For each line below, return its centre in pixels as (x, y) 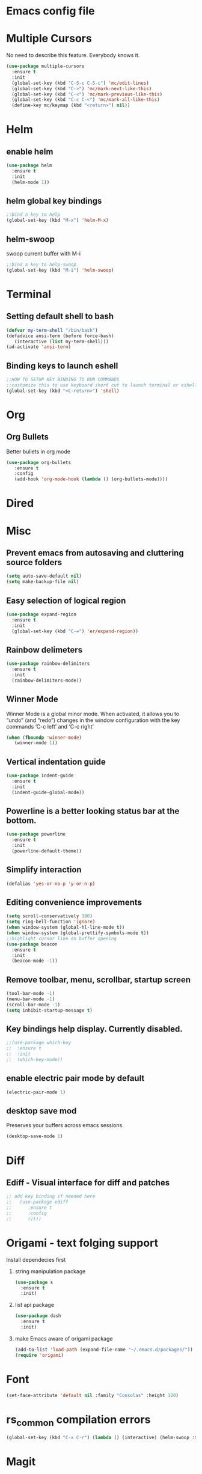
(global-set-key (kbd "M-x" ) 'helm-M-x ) (58, 221)
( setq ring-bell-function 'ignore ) (51, 922)
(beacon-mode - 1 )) (35, 961)
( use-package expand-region (41, 614)
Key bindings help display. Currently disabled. (94, 1029)
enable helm (30, 151)
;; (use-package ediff (37, 1202)
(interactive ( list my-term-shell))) (62, 341)
